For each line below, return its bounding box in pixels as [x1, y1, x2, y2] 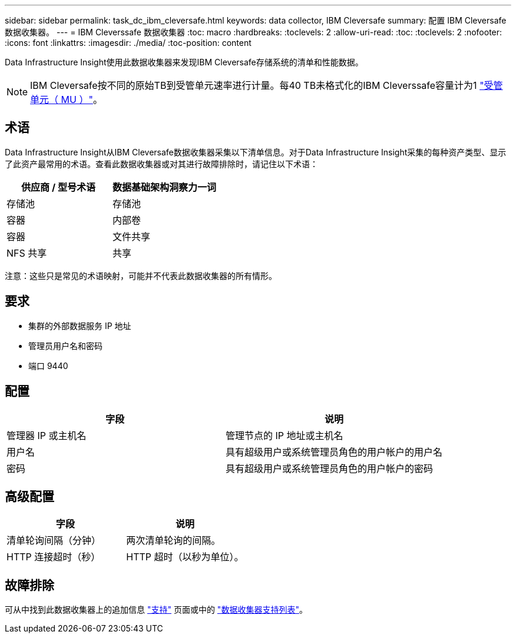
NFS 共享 [6, 247, 47, 259]
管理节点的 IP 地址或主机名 [226, 429, 343, 441]
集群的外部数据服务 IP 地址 [28, 320, 131, 331]
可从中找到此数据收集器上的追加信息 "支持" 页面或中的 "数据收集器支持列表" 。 [5, 604, 307, 615]
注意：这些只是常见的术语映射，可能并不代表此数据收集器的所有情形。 [5, 270, 277, 281]
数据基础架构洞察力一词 [113, 181, 217, 193]
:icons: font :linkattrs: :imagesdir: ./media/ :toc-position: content [5, 38, 252, 48]
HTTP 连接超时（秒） [6, 551, 101, 563]
